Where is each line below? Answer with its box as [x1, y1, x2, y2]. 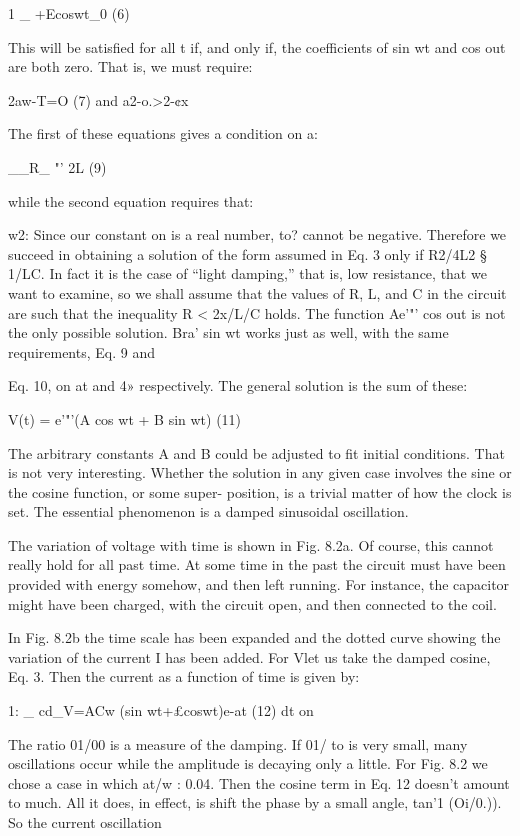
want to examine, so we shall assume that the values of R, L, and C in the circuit [8, 282, 507, 303]
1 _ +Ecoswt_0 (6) [8, 3, 130, 23]
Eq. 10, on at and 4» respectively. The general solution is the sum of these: [8, 375, 468, 396]
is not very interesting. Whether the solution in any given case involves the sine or [8, 462, 512, 483]
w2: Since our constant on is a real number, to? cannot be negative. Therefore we [8, 224, 507, 245]
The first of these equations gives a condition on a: [8, 123, 318, 144]
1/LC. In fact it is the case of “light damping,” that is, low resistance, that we [8, 263, 487, 284]
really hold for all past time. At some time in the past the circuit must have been [8, 554, 506, 575]
